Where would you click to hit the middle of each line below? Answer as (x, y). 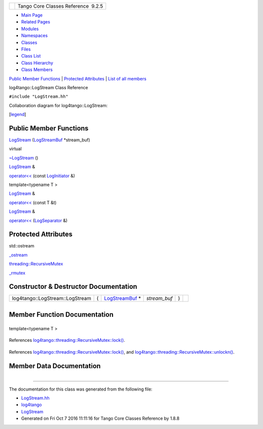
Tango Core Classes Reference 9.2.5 (60, 6)
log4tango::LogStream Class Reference (48, 87)
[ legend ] (18, 114)
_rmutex (17, 273)
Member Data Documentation (55, 366)
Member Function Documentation (61, 314)
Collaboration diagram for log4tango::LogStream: (58, 105)
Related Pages (36, 22)
